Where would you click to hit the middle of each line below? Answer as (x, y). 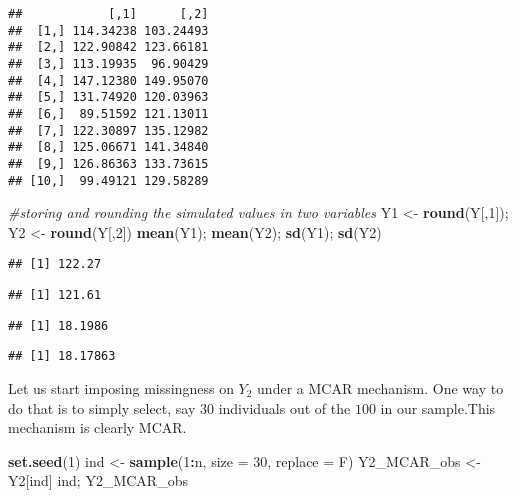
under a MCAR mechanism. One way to (380, 388)
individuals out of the (284, 407)
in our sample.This (438, 407)
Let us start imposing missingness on (121, 388)
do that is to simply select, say (102, 407)
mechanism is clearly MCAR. (97, 427)
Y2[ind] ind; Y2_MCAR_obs (98, 480)
